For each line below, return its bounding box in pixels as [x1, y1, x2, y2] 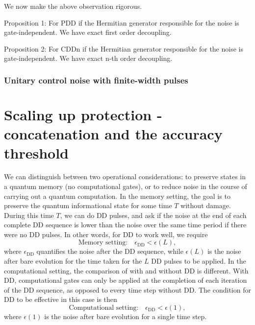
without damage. [180, 200, 231, 211]
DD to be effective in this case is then [4, 294, 117, 304]
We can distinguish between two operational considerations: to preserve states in [4, 171, 246, 182]
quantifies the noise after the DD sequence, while [36, 246, 183, 256]
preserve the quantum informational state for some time [4, 200, 172, 211]
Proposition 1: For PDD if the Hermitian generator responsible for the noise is [4, 17, 239, 27]
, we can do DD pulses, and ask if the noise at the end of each [60, 210, 247, 220]
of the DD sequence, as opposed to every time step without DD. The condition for [4, 284, 251, 295]
